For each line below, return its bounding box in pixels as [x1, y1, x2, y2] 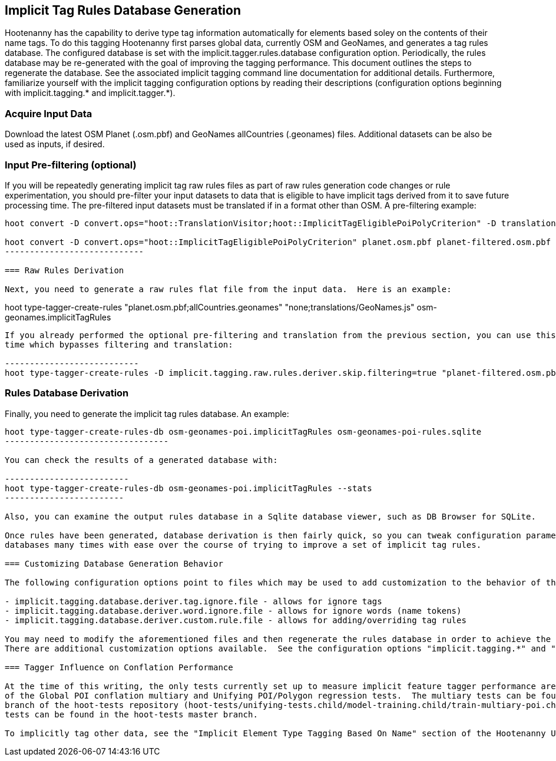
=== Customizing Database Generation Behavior [5, 558, 223, 568]
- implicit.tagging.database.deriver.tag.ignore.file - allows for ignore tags [5, 596, 382, 606]
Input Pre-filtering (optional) [5, 158, 137, 171]
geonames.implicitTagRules [5, 312, 111, 322]
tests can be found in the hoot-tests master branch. [5, 709, 258, 719]
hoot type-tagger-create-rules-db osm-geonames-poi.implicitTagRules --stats [5, 483, 372, 493]
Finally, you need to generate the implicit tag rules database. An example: [5, 408, 289, 419]
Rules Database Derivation [5, 387, 129, 399]
